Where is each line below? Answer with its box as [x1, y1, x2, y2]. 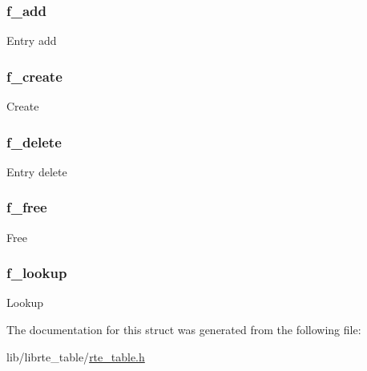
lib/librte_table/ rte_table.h [6, 348, 145, 365]
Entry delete [6, 163, 67, 179]
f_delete [6, 131, 62, 151]
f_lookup [6, 263, 67, 283]
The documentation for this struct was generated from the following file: [6, 321, 361, 338]
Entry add [6, 32, 57, 49]
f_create [6, 66, 63, 86]
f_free [6, 197, 47, 217]
